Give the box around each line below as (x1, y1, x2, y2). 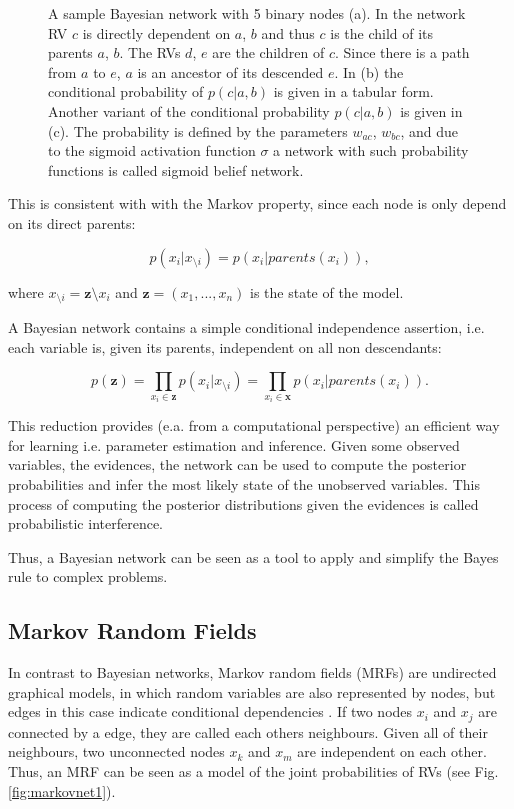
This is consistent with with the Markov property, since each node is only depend (8, 193, 507, 214)
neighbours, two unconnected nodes (8, 741, 225, 762)
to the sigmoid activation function (48, 140, 256, 161)
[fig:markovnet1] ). (8, 780, 116, 801)
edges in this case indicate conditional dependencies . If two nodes (8, 701, 413, 722)
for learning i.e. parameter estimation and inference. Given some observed (8, 434, 460, 455)
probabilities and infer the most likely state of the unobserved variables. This (8, 473, 480, 494)
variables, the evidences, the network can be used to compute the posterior (8, 454, 467, 475)
